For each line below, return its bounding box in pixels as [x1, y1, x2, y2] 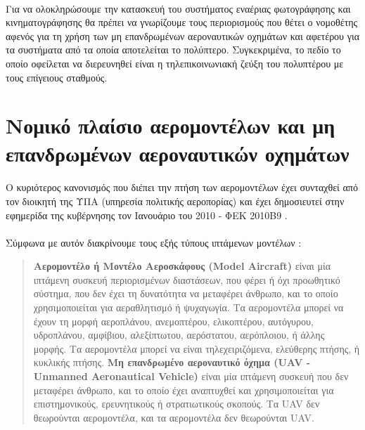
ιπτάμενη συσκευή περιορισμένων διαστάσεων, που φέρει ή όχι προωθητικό [33, 272, 340, 287]
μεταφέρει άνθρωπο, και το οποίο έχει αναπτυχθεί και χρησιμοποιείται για [33, 382, 334, 397]
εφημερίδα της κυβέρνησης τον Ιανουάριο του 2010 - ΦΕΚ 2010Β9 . [6, 207, 288, 222]
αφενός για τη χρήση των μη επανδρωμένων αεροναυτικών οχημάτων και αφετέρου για [6, 28, 359, 43]
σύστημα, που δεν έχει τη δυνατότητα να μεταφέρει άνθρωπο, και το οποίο [33, 286, 338, 301]
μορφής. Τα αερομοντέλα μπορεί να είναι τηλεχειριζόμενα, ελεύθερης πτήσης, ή [33, 341, 360, 356]
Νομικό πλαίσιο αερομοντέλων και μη [6, 111, 335, 140]
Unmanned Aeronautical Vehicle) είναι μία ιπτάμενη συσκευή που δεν [33, 369, 349, 384]
